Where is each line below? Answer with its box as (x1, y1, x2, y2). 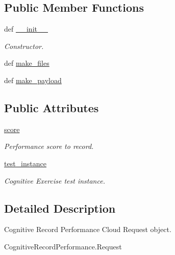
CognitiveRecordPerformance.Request (4, 241, 122, 251)
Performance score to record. (4, 141, 94, 151)
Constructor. (4, 40, 44, 51)
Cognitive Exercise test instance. (4, 175, 105, 186)
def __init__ (4, 23, 48, 34)
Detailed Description (4, 200, 116, 216)
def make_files (4, 58, 49, 68)
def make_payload (4, 74, 62, 85)
